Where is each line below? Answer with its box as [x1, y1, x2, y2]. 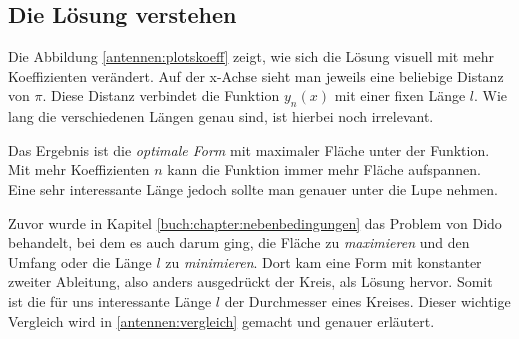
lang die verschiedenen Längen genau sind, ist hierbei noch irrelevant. [8, 106, 434, 127]
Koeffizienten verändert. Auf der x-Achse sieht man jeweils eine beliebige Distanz [8, 65, 504, 86]
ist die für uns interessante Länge [8, 290, 212, 311]
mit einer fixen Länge [334, 85, 466, 106]
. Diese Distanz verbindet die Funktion [42, 85, 280, 106]
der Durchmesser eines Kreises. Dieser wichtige [224, 290, 511, 311]
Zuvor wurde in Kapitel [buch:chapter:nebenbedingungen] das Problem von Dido [8, 212, 502, 233]
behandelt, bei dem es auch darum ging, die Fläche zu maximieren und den [8, 232, 470, 253]
